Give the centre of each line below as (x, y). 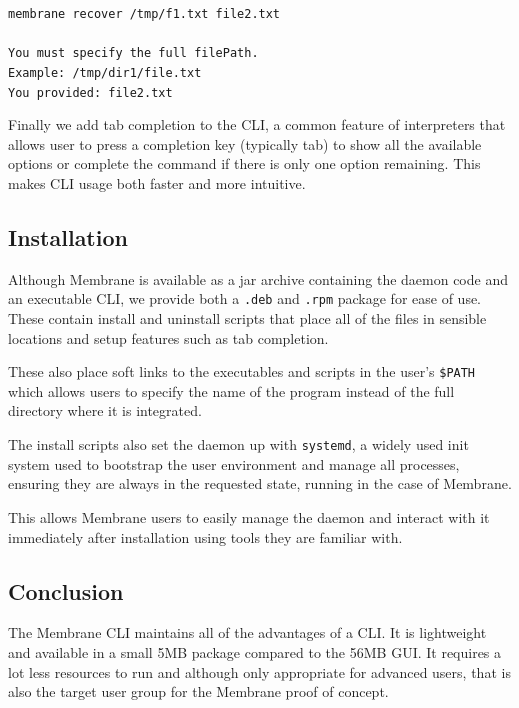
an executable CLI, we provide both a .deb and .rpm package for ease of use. (245, 298)
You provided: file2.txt (90, 92)
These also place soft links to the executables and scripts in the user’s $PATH (242, 371)
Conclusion (66, 590)
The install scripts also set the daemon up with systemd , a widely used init (238, 444)
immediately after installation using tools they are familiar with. (205, 536)
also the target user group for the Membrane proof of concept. (198, 691)
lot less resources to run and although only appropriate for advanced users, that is (259, 671)
